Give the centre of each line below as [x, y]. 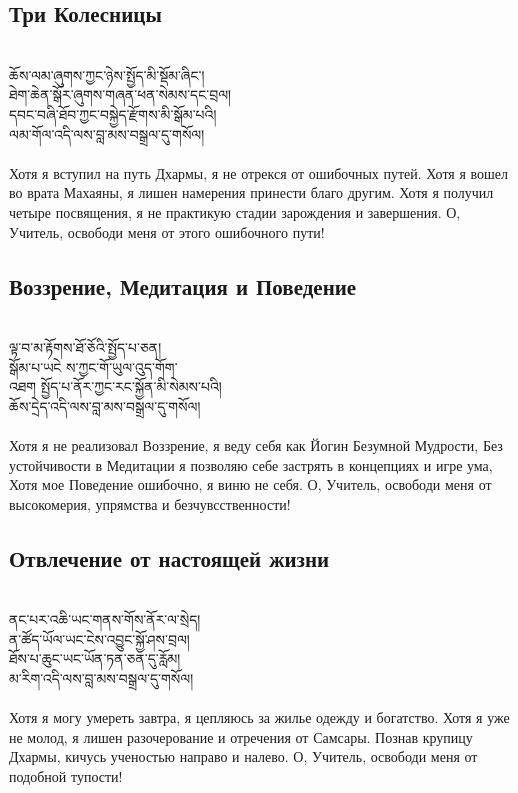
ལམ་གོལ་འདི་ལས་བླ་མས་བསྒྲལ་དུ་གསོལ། [107, 133]
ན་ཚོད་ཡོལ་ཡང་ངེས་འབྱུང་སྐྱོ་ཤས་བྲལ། [99, 638]
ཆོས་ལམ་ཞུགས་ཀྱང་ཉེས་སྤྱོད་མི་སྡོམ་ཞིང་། [107, 74]
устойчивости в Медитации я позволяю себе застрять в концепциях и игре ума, [251, 464]
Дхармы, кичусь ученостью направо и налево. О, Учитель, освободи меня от [243, 756]
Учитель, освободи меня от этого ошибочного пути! [167, 231]
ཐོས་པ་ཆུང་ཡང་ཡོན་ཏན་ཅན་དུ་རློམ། [95, 658]
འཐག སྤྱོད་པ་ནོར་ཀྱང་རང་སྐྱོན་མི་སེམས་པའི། [115, 386]
